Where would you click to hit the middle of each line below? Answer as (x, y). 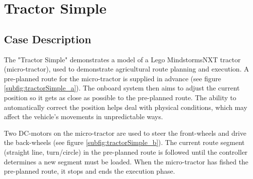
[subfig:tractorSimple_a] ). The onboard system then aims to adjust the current (122, 88)
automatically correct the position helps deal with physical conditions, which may (126, 107)
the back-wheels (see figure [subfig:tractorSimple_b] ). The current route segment (124, 142)
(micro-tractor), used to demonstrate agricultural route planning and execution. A (126, 69)
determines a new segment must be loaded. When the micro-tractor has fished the (126, 161)
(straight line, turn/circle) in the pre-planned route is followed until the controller (126, 152)
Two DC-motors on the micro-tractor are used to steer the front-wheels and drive (125, 133)
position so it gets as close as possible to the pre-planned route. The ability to (120, 97)
